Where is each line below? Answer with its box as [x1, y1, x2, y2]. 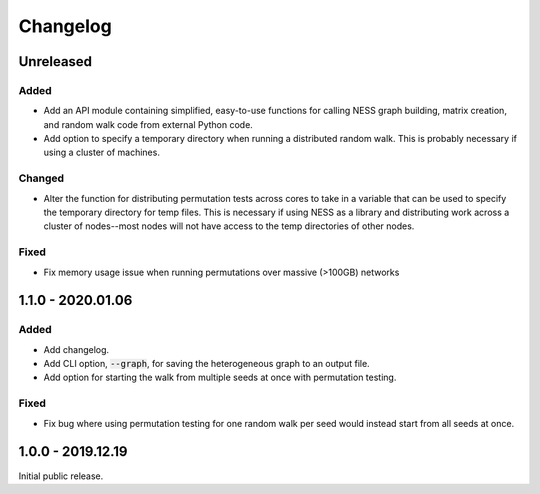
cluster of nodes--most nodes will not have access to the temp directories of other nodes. [43, 220, 415, 232]
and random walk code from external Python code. [43, 118, 254, 130]
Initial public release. [18, 470, 104, 482]
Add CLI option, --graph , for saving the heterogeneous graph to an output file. [43, 358, 370, 370]
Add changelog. [43, 343, 110, 355]
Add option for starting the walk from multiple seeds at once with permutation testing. [43, 371, 397, 384]
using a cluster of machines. [43, 146, 160, 159]
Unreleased [18, 53, 93, 70]
